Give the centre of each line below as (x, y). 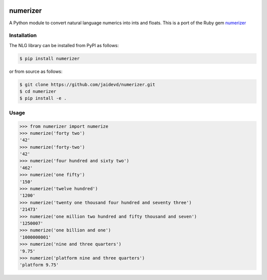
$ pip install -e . (43, 98)
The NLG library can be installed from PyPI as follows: (64, 45)
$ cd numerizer (38, 91)
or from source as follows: (36, 71)
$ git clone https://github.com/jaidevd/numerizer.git (87, 84)
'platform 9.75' (39, 265)
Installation (23, 36)
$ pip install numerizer (50, 58)
